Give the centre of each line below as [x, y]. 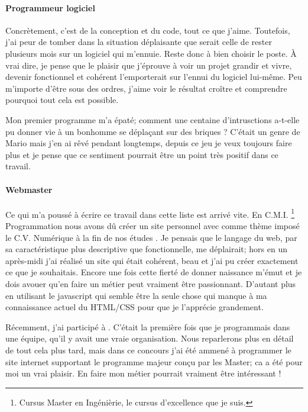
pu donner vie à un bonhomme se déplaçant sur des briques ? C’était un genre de [153, 131]
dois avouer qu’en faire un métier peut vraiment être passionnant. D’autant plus [151, 283]
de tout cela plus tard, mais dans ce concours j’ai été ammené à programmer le [148, 350]
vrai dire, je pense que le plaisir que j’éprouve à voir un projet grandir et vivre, [149, 65]
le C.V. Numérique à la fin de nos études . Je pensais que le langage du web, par [151, 237]
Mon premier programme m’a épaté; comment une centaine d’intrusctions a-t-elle [153, 119]
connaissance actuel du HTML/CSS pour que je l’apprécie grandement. [134, 307]
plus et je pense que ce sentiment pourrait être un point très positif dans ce [142, 154]
